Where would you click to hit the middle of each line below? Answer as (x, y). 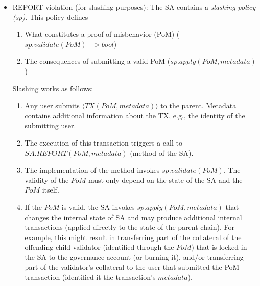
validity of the (47, 180)
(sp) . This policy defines (50, 17)
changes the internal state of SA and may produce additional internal (133, 217)
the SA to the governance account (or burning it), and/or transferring (134, 257)
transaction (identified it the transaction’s (90, 277)
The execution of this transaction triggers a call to (103, 142)
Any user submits (52, 105)
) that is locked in (219, 247)
